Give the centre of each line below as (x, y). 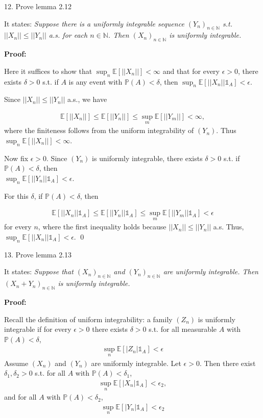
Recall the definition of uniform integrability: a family (88, 319)
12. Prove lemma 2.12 (38, 6)
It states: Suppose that (39, 271)
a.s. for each (68, 35)
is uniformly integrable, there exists (147, 158)
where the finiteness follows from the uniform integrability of (99, 130)
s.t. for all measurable (183, 329)
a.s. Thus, (229, 227)
